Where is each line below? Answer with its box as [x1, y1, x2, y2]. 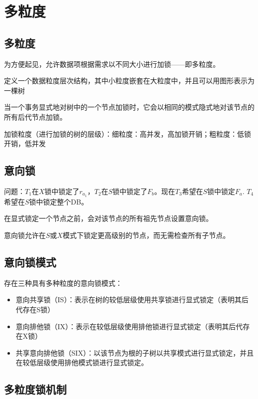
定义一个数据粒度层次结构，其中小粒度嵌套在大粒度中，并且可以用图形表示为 [4, 75, 255, 86]
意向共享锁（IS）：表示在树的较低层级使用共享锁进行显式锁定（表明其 [15, 294, 242, 305]
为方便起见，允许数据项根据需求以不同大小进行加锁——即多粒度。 [4, 58, 220, 69]
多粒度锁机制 [4, 382, 67, 397]
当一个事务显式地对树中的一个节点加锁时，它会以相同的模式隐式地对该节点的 [4, 102, 255, 112]
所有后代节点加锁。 [4, 111, 67, 122]
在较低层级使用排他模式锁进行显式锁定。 [15, 357, 148, 368]
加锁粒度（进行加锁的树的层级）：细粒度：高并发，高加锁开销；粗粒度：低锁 [4, 128, 251, 139]
